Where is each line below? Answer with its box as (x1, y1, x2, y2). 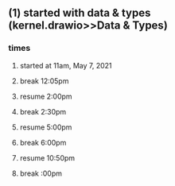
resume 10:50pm (19, 153, 76, 162)
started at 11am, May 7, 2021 (19, 60, 113, 70)
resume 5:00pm (19, 122, 72, 132)
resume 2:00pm (19, 91, 73, 101)
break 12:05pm (19, 76, 69, 86)
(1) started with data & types (8, 6, 151, 20)
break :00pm (19, 169, 62, 178)
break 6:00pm (19, 138, 67, 147)
